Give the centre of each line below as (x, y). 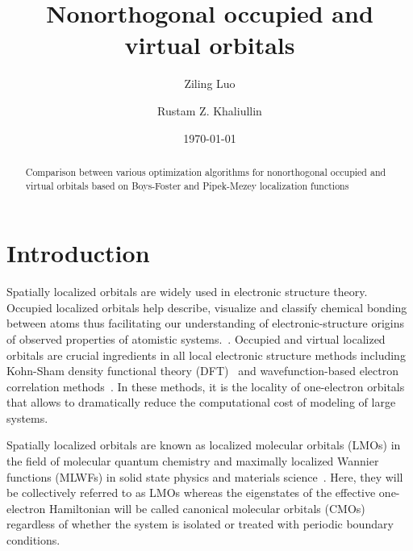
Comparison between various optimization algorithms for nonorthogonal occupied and (206, 171)
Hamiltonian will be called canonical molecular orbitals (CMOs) (207, 508)
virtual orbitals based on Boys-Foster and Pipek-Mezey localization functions (187, 185)
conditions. (33, 540)
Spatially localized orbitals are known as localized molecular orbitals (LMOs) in (204, 445)
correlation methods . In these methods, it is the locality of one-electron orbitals (206, 386)
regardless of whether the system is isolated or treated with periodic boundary (200, 524)
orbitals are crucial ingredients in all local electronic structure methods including (206, 355)
